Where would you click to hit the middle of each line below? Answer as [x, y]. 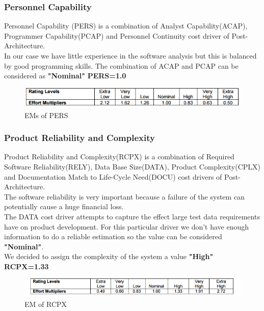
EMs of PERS [46, 115]
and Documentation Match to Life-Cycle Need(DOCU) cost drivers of [113, 176]
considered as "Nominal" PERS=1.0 [65, 76]
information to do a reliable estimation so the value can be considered [113, 236]
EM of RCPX [46, 304]
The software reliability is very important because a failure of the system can [124, 196]
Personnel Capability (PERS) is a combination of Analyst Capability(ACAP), [126, 26]
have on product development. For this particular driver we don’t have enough [127, 226]
